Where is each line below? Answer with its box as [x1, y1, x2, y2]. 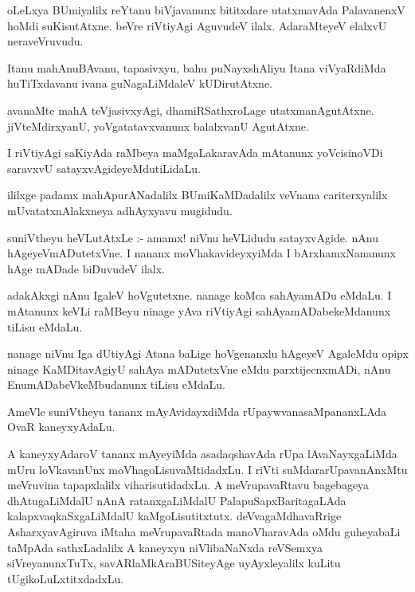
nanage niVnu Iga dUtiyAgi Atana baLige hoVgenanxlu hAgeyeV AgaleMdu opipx [7, 345, 409, 362]
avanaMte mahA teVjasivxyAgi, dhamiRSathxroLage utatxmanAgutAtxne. [7, 101, 374, 118]
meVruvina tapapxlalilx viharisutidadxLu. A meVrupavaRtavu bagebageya [7, 476, 370, 493]
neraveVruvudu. [7, 33, 84, 49]
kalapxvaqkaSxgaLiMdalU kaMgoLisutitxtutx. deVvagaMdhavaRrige [7, 508, 342, 524]
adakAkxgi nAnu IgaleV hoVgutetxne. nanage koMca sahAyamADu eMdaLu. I [7, 287, 392, 304]
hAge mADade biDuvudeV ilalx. [7, 260, 165, 276]
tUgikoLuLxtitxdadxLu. [7, 570, 124, 586]
